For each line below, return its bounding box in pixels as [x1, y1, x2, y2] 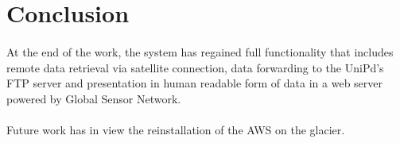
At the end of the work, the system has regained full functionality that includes [6, 43, 394, 60]
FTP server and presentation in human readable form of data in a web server [6, 75, 383, 91]
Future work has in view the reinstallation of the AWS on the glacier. [6, 121, 345, 137]
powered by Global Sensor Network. [6, 90, 181, 106]
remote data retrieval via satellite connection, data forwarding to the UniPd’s [6, 59, 384, 75]
